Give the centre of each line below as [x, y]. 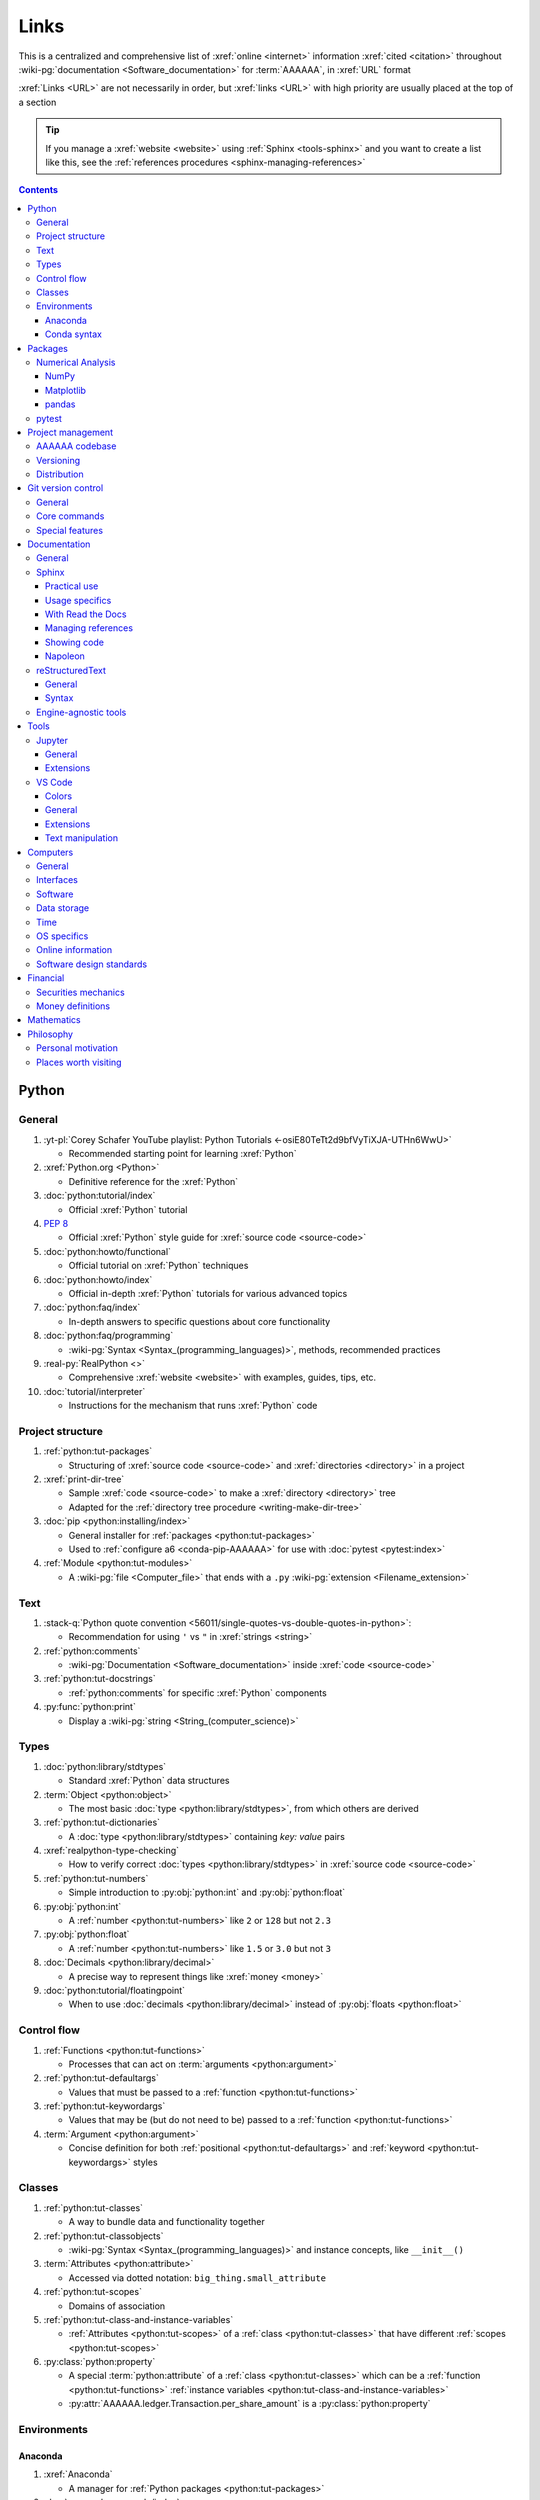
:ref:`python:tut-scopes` [92, 2292]
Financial [46, 978]
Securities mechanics [80, 992]
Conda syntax [73, 334]
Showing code [75, 642]
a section [37, 102]
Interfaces [57, 880]
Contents [38, 190]
